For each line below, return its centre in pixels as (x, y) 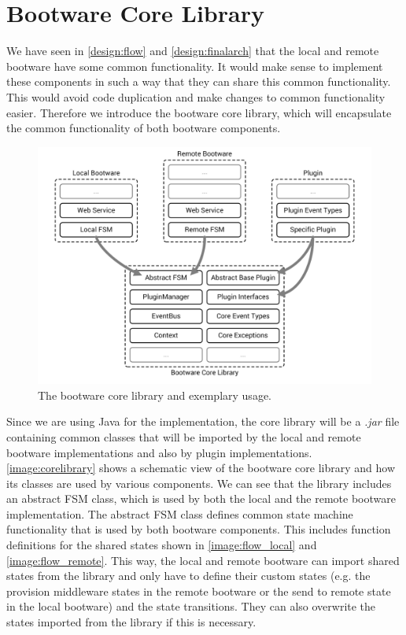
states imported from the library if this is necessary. (131, 622)
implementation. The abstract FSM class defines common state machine (180, 513)
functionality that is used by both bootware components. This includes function (199, 529)
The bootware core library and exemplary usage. (155, 395)
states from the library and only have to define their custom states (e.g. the (188, 576)
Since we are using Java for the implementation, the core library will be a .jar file (203, 421)
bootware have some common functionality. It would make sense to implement (195, 66)
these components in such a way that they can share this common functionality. (199, 81)
